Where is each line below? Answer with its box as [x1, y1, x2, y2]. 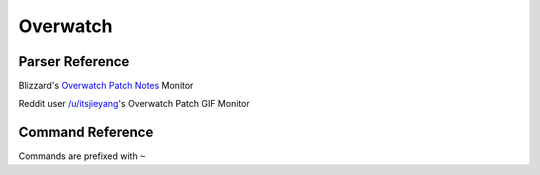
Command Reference [18, 124, 154, 141]
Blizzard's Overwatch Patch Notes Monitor [18, 80, 194, 92]
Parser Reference [18, 53, 130, 70]
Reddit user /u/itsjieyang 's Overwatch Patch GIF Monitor [18, 98, 250, 110]
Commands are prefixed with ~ [18, 150, 146, 162]
